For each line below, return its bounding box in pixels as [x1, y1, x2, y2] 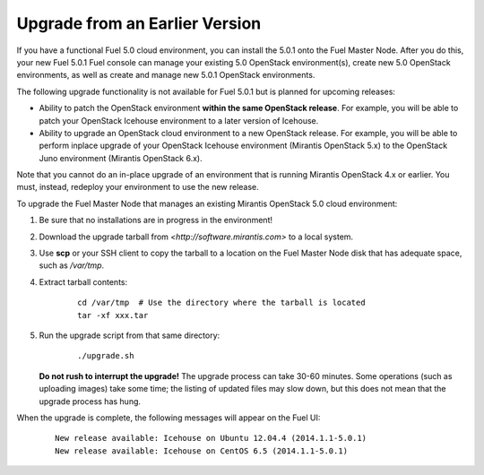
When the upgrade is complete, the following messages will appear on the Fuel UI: [16, 412, 321, 423]
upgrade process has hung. [39, 395, 142, 407]
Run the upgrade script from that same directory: [39, 330, 220, 341]
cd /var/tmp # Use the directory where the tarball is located [77, 298, 367, 308]
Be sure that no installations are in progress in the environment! [39, 215, 273, 226]
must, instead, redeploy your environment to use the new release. [16, 182, 259, 193]
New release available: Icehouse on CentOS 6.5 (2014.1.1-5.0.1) [55, 445, 349, 456]
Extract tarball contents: [39, 276, 128, 287]
